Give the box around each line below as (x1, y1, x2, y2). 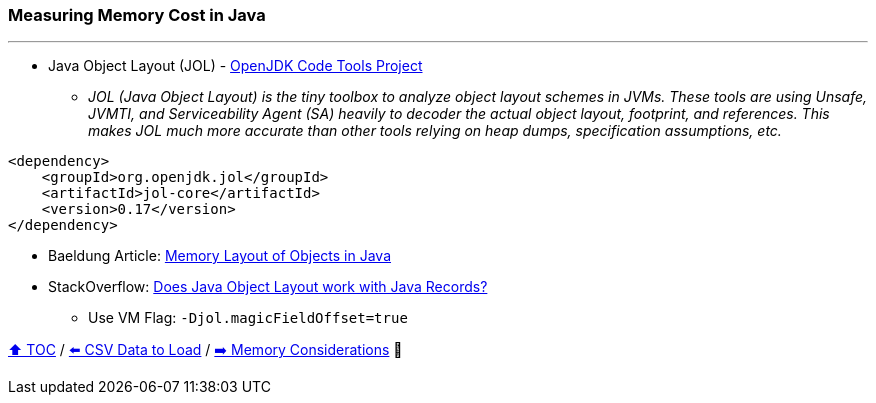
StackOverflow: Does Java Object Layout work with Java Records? (48, 278, 488, 296)
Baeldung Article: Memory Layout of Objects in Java (48, 247, 392, 265)
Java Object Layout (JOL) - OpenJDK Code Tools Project (48, 57, 423, 75)
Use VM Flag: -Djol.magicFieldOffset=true (88, 309, 408, 327)
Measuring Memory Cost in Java (8, 5, 266, 25)
